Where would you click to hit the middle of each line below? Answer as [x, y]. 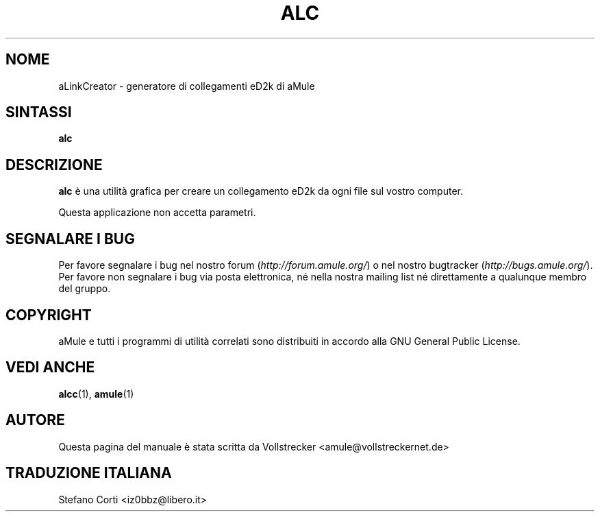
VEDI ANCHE [50, 368]
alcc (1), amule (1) [96, 394]
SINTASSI [39, 112]
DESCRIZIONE [54, 165]
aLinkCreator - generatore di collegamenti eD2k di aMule [187, 86]
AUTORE [35, 420]
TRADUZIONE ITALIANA [89, 473]
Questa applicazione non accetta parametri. [157, 213]
